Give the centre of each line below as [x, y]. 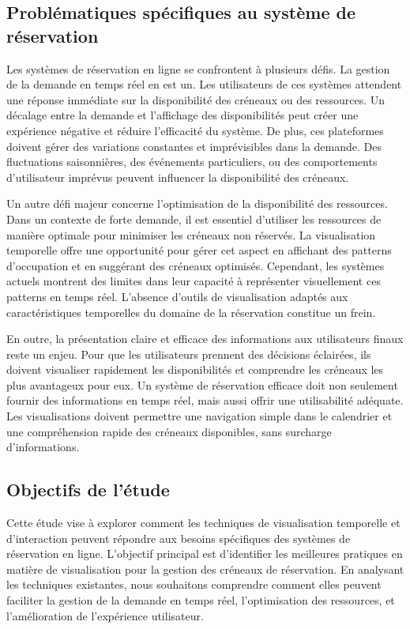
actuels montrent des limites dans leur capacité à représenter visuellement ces [194, 281]
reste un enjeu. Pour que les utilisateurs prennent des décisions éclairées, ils [189, 354]
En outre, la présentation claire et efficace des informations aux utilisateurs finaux [205, 339]
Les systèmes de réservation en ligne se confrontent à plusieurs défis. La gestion [198, 68]
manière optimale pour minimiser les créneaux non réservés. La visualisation [191, 234]
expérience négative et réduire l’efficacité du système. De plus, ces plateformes [195, 130]
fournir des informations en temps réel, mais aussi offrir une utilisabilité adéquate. [205, 400]
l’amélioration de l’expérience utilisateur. [105, 615]
